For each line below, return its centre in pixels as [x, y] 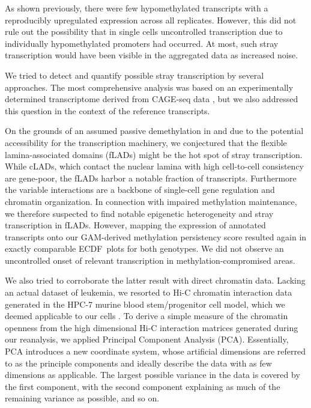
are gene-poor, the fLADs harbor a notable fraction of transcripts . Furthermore [151, 178]
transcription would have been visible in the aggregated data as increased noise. [152, 55]
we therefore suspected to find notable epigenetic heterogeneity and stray [139, 213]
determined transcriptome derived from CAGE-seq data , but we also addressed [152, 99]
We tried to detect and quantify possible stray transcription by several [134, 75]
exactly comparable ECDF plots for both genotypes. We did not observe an [144, 248]
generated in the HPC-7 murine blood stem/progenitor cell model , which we [145, 304]
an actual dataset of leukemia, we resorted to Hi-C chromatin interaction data [149, 292]
